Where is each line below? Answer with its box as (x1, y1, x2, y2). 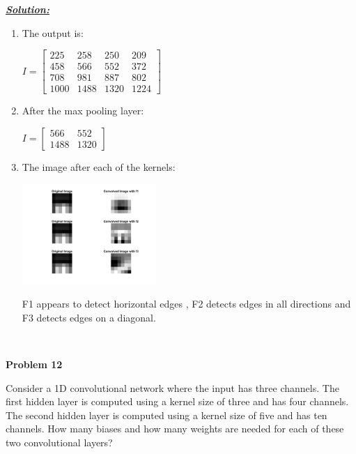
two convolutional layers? (6, 434, 113, 449)
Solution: (6, 2, 49, 16)
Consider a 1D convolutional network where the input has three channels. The (6, 380, 339, 395)
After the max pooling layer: (22, 103, 144, 118)
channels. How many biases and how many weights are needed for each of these (6, 421, 344, 436)
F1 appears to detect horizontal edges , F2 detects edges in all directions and (22, 296, 351, 311)
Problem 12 (6, 356, 63, 371)
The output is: (22, 25, 84, 40)
